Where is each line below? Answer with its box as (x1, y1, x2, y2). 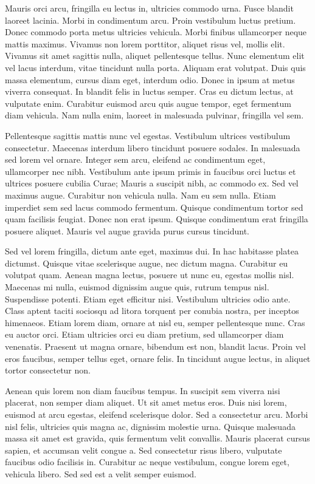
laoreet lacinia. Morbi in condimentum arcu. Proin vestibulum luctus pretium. (5, 13, 296, 26)
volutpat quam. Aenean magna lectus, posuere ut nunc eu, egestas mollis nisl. (5, 268, 294, 281)
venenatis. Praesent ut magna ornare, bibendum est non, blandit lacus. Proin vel (5, 340, 306, 353)
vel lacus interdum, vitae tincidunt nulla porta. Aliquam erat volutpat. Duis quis (5, 61, 306, 73)
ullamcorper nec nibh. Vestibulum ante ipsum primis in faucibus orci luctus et (5, 165, 296, 177)
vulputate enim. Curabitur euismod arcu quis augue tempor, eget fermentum (5, 97, 291, 109)
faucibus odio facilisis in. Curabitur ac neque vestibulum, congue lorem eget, (5, 455, 289, 468)
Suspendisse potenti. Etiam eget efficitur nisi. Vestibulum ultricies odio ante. (5, 292, 291, 305)
